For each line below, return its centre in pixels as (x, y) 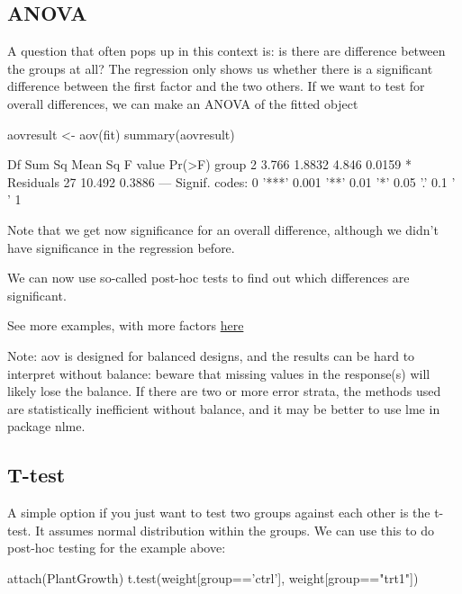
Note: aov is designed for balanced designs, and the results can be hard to (211, 355)
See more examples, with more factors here (126, 325)
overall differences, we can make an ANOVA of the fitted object (183, 103)
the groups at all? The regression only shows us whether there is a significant (220, 68)
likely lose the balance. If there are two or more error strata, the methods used (224, 391)
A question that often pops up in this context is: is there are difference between (226, 51)
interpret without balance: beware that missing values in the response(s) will (219, 373)
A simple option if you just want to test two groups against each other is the (219, 513)
